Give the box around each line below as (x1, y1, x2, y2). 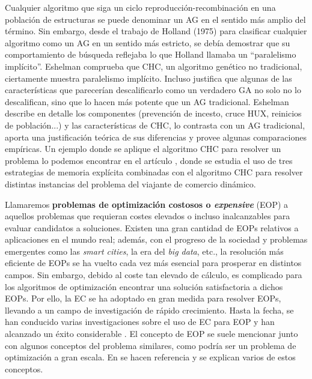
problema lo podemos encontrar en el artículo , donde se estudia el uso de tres (5, 154, 293, 166)
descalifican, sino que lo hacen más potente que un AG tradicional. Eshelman (5, 95, 289, 108)
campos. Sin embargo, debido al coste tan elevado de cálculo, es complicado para (5, 268, 302, 281)
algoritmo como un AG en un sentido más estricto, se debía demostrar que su (5, 36, 290, 49)
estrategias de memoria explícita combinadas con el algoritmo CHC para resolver (5, 166, 303, 178)
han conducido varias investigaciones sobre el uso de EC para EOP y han (5, 315, 275, 328)
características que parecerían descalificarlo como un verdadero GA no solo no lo (5, 83, 301, 96)
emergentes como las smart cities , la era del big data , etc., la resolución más (5, 244, 284, 257)
